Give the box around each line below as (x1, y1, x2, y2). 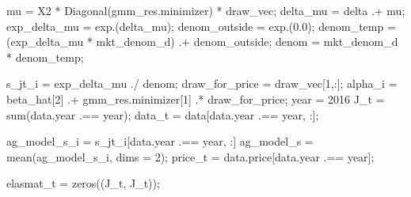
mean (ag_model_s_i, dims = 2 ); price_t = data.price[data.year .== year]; (6, 148, 375, 165)
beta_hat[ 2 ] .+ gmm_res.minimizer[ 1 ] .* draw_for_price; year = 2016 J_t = (6, 90, 385, 107)
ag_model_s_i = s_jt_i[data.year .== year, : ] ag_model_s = (6, 133, 314, 150)
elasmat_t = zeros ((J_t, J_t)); (6, 175, 160, 191)
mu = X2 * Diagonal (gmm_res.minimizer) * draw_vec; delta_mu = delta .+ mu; (6, 2, 405, 18)
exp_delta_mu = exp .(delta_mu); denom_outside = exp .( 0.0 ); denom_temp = (6, 17, 396, 34)
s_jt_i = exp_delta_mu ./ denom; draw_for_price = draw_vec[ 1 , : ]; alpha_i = (6, 75, 398, 92)
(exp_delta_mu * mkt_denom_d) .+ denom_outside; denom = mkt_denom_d (6, 33, 398, 50)
